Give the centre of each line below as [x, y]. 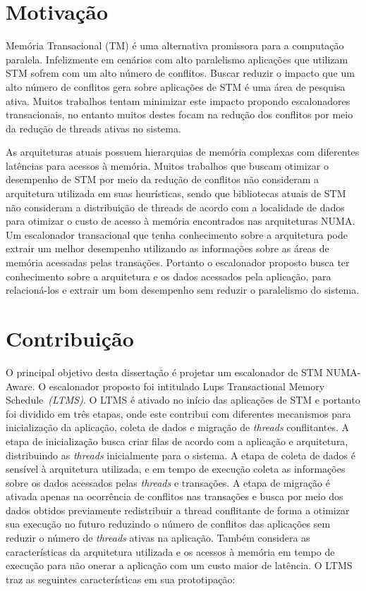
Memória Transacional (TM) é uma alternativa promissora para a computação [175, 45]
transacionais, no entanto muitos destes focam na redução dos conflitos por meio [179, 114]
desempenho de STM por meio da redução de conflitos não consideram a [163, 179]
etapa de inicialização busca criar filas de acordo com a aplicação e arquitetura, [177, 441]
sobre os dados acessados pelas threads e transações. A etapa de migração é [168, 482]
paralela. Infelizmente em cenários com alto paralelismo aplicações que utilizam [177, 59]
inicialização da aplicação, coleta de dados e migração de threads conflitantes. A [178, 427]
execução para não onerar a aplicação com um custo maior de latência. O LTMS [179, 565]
